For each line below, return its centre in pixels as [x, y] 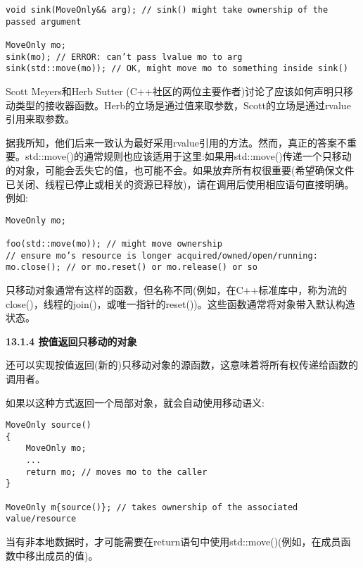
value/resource [41, 519]
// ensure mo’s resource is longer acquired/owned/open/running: [162, 255]
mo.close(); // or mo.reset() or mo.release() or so [132, 267]
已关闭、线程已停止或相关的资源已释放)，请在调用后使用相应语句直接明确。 [180, 184]
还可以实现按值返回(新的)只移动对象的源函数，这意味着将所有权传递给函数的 [182, 365]
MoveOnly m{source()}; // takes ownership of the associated [152, 507]
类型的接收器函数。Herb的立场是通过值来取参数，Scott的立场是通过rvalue [183, 105]
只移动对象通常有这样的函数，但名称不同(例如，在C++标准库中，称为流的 [177, 289]
